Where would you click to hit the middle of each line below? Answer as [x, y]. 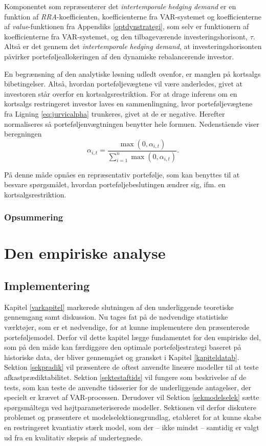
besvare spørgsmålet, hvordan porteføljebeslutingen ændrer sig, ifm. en [115, 184]
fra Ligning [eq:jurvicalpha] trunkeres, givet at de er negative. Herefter [115, 113]
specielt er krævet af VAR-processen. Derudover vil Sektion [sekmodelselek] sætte [132, 397]
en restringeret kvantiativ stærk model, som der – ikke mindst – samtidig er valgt [132, 427]
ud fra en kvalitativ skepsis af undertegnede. [73, 437]
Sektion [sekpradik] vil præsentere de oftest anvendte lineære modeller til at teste [131, 367]
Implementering [47, 285]
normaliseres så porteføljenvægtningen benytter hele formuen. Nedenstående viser [132, 124]
